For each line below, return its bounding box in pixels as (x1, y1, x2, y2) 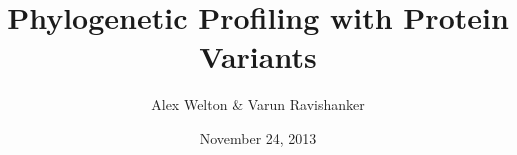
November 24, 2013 (199, 127, 317, 148)
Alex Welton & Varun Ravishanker (151, 94, 365, 115)
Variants (199, 36, 317, 77)
